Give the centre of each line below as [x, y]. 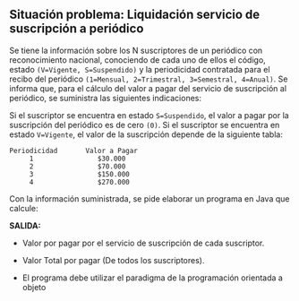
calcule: [24, 208]
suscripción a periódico [77, 29]
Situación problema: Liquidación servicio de [135, 15]
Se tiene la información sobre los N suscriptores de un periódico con [136, 50]
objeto [34, 287]
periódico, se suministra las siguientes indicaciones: [106, 98]
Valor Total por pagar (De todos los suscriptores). [113, 260]
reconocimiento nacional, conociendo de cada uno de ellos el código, [137, 60]
